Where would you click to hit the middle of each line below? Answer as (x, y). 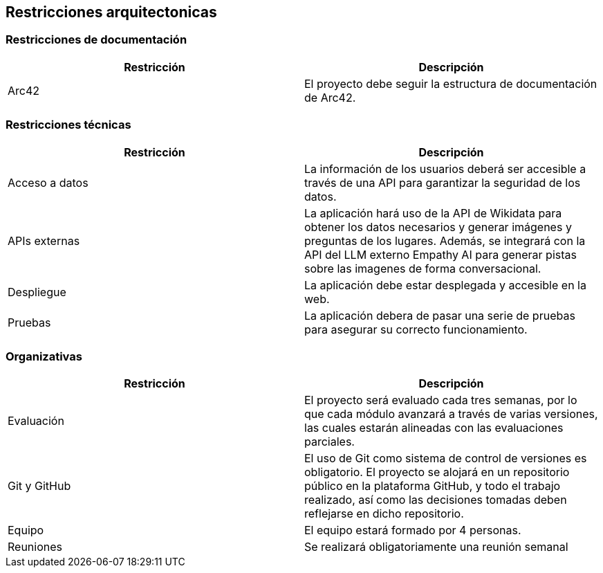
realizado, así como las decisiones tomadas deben (436, 500)
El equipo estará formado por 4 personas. (413, 530)
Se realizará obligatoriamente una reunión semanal (436, 547)
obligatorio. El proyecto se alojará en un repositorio (437, 472)
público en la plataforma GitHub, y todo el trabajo (433, 486)
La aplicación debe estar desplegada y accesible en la (445, 285)
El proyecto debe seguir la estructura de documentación (451, 83)
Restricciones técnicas (68, 125)
